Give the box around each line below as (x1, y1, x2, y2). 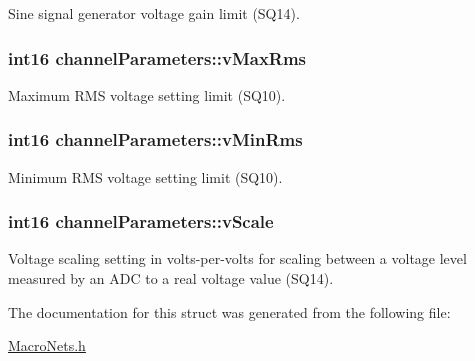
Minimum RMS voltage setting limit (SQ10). (8, 166, 283, 187)
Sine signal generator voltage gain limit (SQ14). (8, 3, 300, 23)
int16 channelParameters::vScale (8, 209, 274, 234)
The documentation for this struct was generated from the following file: (8, 301, 451, 322)
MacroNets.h (8, 335, 86, 356)
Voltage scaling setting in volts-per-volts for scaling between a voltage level (8, 248, 467, 269)
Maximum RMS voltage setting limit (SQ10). (8, 84, 286, 105)
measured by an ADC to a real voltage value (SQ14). (8, 268, 334, 289)
